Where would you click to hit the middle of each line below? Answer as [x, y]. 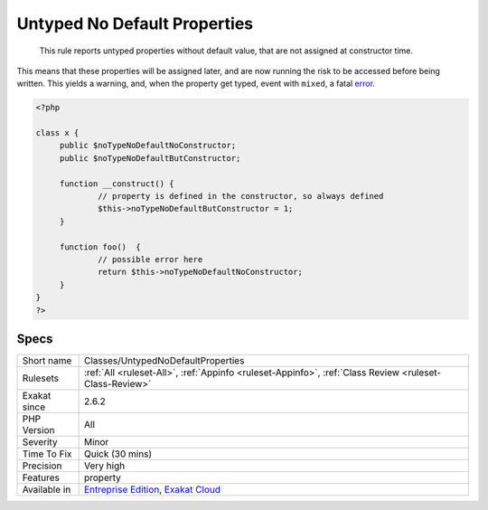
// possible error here [150, 259]
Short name [47, 361]
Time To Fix [47, 454]
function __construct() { [117, 184]
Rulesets [40, 378]
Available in [47, 490]
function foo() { [100, 247]
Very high [104, 466]
